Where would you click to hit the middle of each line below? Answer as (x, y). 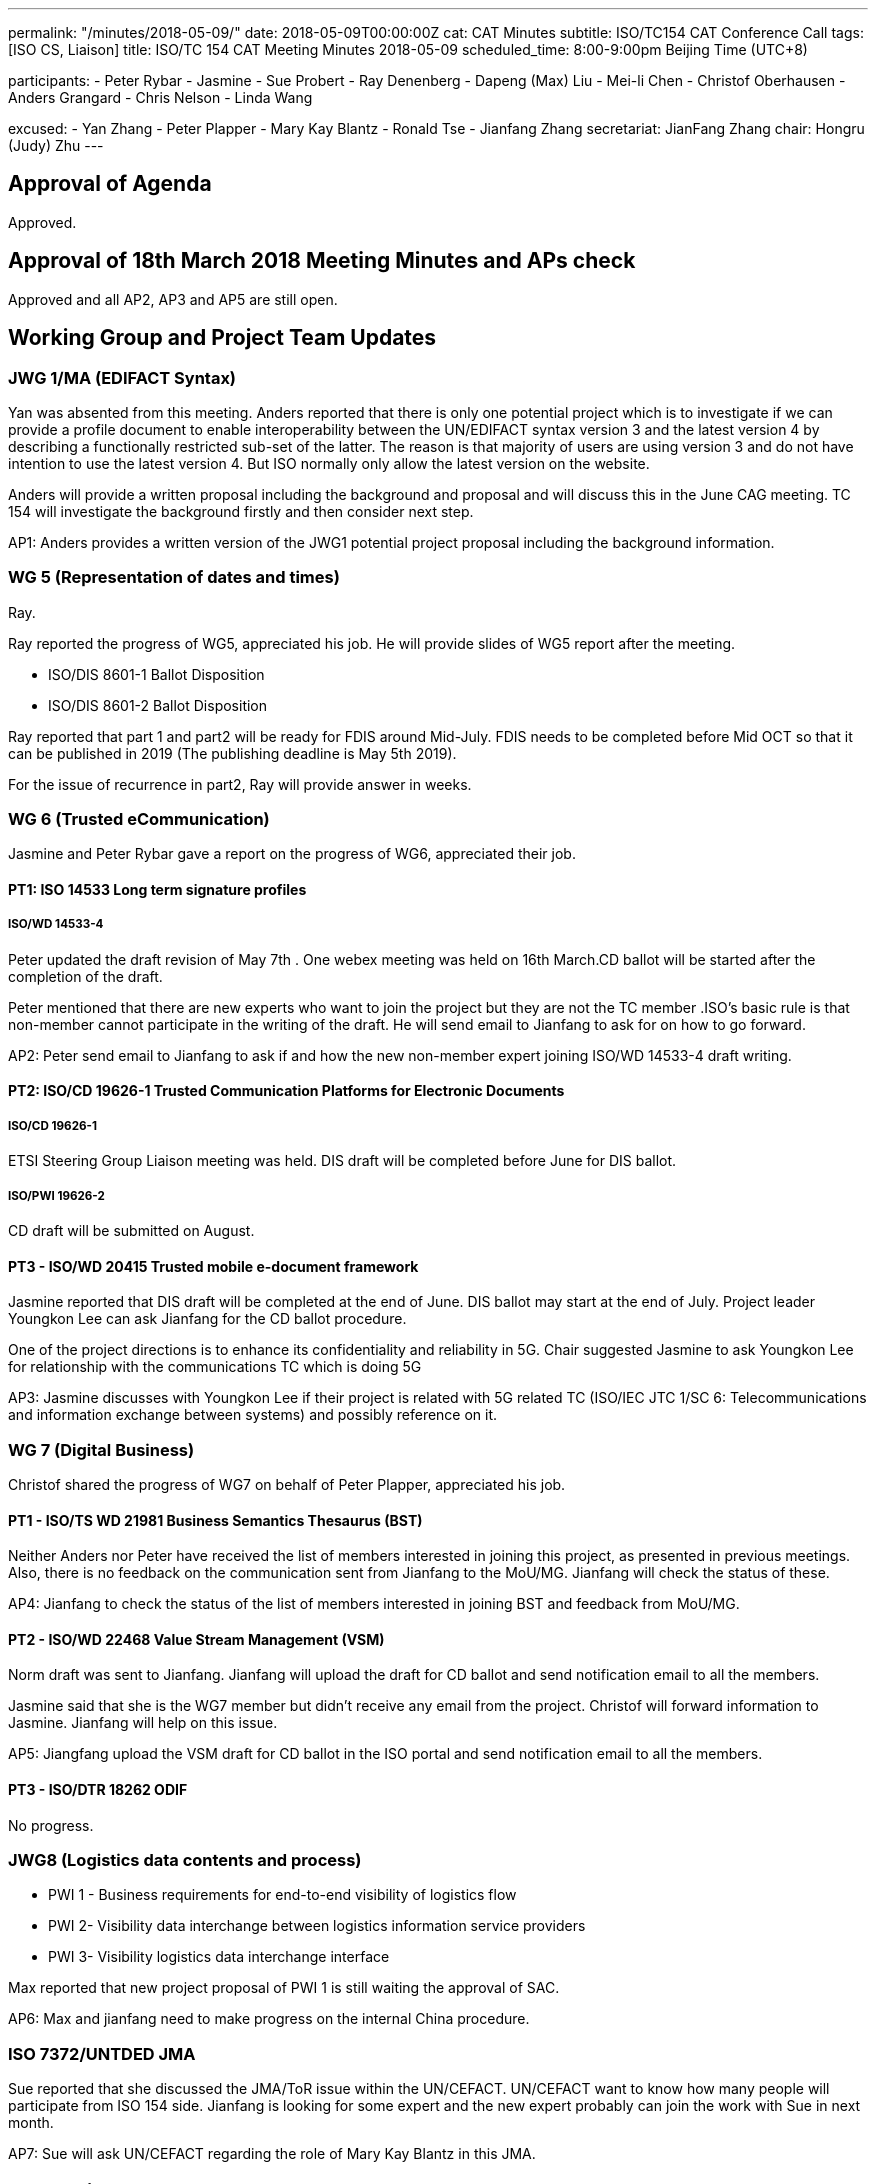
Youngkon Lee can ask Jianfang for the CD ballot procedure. (207, 1319)
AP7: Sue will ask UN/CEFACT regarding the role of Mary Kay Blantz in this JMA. (272, 2154)
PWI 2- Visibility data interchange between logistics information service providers (317, 1926)
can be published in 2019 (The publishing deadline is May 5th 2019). (232, 753)
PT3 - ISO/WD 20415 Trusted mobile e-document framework (213, 1266)
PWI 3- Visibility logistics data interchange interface (219, 1957)
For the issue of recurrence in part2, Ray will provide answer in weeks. (240, 784)
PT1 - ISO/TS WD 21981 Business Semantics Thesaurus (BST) (215, 1520)
